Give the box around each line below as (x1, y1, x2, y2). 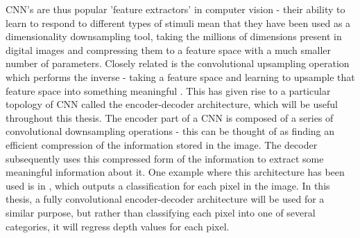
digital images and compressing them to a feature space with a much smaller (6, 42, 332, 57)
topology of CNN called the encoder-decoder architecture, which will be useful (6, 97, 338, 111)
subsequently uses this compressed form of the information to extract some (6, 151, 324, 165)
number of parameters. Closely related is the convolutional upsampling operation (6, 56, 350, 71)
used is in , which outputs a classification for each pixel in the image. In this (6, 178, 330, 192)
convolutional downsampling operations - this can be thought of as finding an (6, 124, 335, 138)
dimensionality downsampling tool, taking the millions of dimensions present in (6, 29, 342, 44)
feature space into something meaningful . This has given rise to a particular (6, 83, 331, 98)
